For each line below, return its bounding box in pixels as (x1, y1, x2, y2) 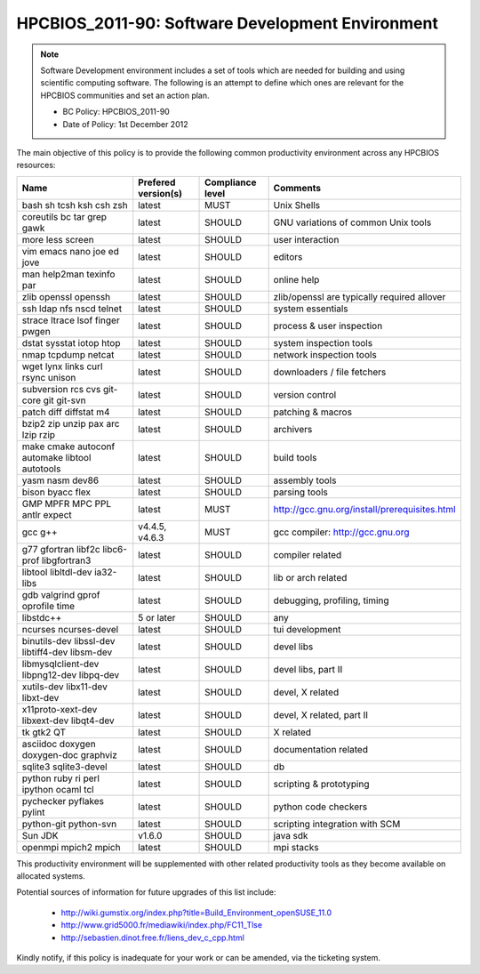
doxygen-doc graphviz (21, 748, 117, 761)
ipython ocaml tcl (21, 783, 94, 795)
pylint (21, 806, 45, 818)
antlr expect (21, 508, 73, 520)
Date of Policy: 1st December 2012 (62, 118, 188, 129)
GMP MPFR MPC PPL (21, 497, 112, 510)
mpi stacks (273, 841, 319, 853)
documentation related (273, 743, 369, 755)
